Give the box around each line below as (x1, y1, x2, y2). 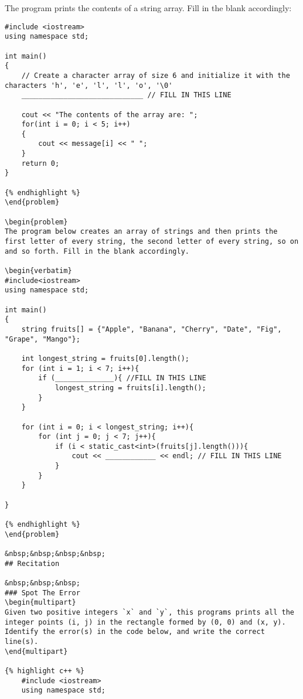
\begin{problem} (5, 217, 68, 226)
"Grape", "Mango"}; (5, 335, 80, 343)
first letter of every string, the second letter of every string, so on (5, 237, 299, 246)
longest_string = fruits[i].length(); (55, 383, 206, 392)
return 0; (21, 159, 60, 168)
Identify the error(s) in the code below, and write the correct (5, 628, 265, 636)
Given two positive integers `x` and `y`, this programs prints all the (5, 608, 294, 616)
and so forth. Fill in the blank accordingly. (5, 247, 189, 255)
